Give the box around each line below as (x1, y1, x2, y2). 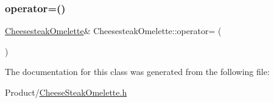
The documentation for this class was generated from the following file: (5, 65, 270, 78)
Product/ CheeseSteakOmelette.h (5, 86, 127, 98)
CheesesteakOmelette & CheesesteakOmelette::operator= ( (5, 24, 222, 37)
